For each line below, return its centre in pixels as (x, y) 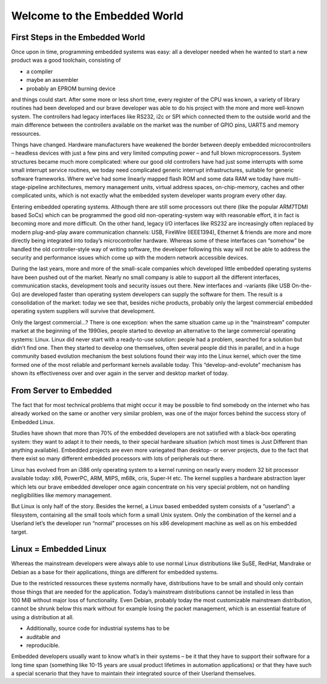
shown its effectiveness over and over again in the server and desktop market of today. (120, 374)
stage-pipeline (29, 187)
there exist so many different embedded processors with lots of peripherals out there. (118, 458)
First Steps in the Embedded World (78, 37)
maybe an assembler (52, 80)
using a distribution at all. (42, 617)
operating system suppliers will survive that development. (83, 311)
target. (19, 532)
